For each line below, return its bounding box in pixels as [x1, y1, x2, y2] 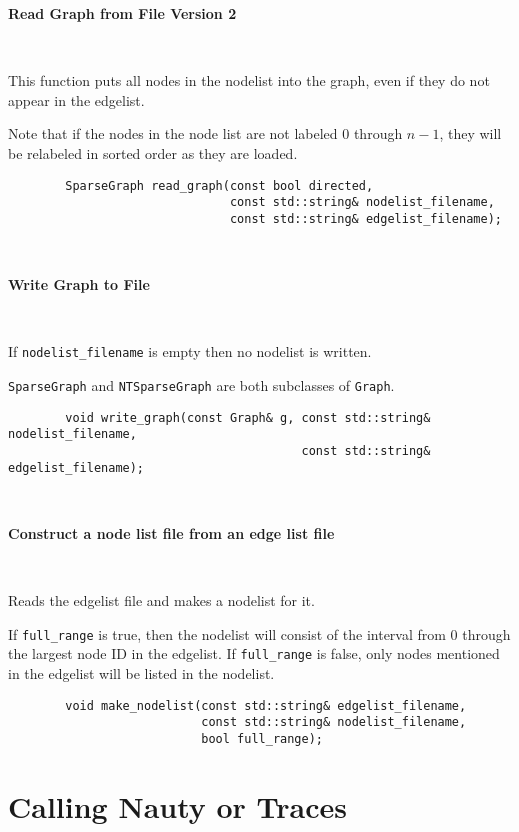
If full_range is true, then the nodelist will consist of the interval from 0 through [8, 623, 511, 644]
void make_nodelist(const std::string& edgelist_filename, [65, 698, 467, 713]
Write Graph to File [8, 274, 150, 295]
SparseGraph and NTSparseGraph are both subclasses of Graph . [8, 374, 395, 395]
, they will [439, 123, 502, 144]
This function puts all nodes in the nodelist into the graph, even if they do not [8, 70, 490, 91]
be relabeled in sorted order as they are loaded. [8, 142, 298, 163]
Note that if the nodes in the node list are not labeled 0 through [8, 123, 403, 144]
